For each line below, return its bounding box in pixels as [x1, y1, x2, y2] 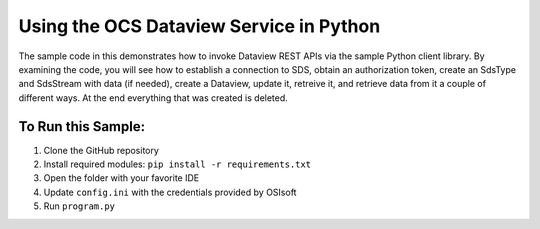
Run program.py [43, 200, 115, 212]
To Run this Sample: [18, 118, 145, 135]
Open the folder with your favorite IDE [43, 172, 200, 184]
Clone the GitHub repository [43, 144, 160, 156]
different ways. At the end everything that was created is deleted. [18, 91, 289, 104]
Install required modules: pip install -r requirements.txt [43, 158, 312, 170]
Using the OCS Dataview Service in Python [18, 15, 381, 37]
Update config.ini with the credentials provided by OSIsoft [43, 186, 297, 198]
